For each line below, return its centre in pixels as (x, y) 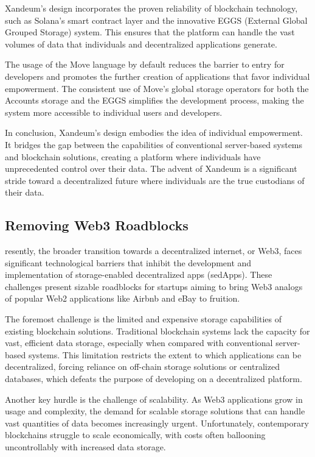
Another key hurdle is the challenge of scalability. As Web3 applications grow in (154, 399)
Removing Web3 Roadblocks (97, 225)
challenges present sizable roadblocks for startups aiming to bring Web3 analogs (154, 286)
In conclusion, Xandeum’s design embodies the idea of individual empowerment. (154, 133)
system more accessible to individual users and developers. (114, 112)
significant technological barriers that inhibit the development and (128, 262)
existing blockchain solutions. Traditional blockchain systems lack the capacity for (157, 331)
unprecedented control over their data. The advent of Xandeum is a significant (151, 168)
